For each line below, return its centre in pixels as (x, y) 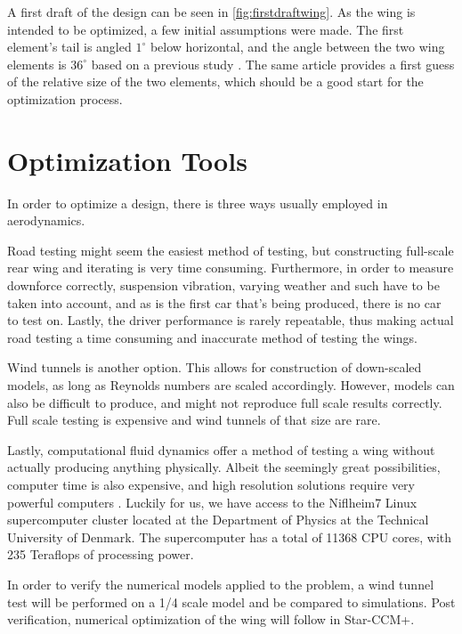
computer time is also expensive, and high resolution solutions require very (211, 484)
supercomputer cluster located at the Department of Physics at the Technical (218, 520)
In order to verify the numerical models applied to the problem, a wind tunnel (221, 584)
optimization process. (65, 98)
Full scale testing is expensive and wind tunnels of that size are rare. (194, 420)
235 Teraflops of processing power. (101, 554)
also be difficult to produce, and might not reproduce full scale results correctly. (225, 402)
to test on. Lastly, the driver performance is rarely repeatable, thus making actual (231, 320)
